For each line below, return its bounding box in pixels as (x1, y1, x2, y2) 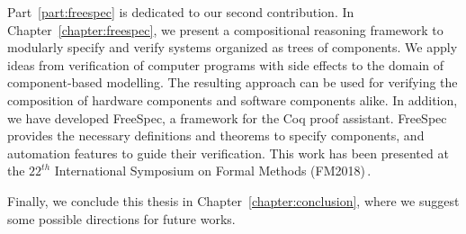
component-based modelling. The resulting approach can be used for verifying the (7, 73, 458, 92)
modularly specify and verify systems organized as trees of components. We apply (7, 38, 458, 57)
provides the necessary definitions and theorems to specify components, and (7, 126, 425, 145)
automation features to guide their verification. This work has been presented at (7, 143, 449, 162)
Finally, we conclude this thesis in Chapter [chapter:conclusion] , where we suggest (7, 191, 460, 210)
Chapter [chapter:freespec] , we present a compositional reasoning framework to (7, 20, 444, 39)
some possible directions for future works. (7, 209, 236, 228)
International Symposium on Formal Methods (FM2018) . (54, 161, 372, 180)
